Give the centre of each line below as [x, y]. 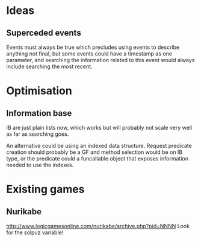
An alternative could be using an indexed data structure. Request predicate [99, 146]
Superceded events [44, 33]
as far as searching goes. [38, 134]
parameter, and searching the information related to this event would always [100, 60]
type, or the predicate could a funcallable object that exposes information [97, 158]
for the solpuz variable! [35, 232]
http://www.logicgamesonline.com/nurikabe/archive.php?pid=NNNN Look [98, 226]
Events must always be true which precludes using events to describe [93, 47]
